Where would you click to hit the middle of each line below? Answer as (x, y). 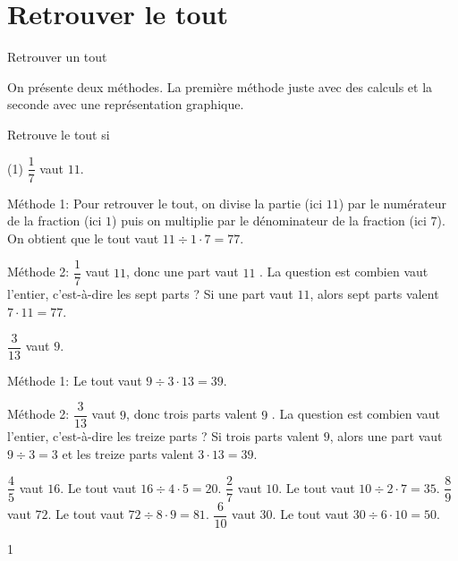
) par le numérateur (393, 203)
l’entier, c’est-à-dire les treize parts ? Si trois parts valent (164, 436)
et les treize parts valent (128, 453)
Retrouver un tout (57, 57)
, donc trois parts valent (192, 414)
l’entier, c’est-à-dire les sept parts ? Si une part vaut (150, 294)
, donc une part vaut (182, 272)
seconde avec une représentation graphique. (126, 104)
